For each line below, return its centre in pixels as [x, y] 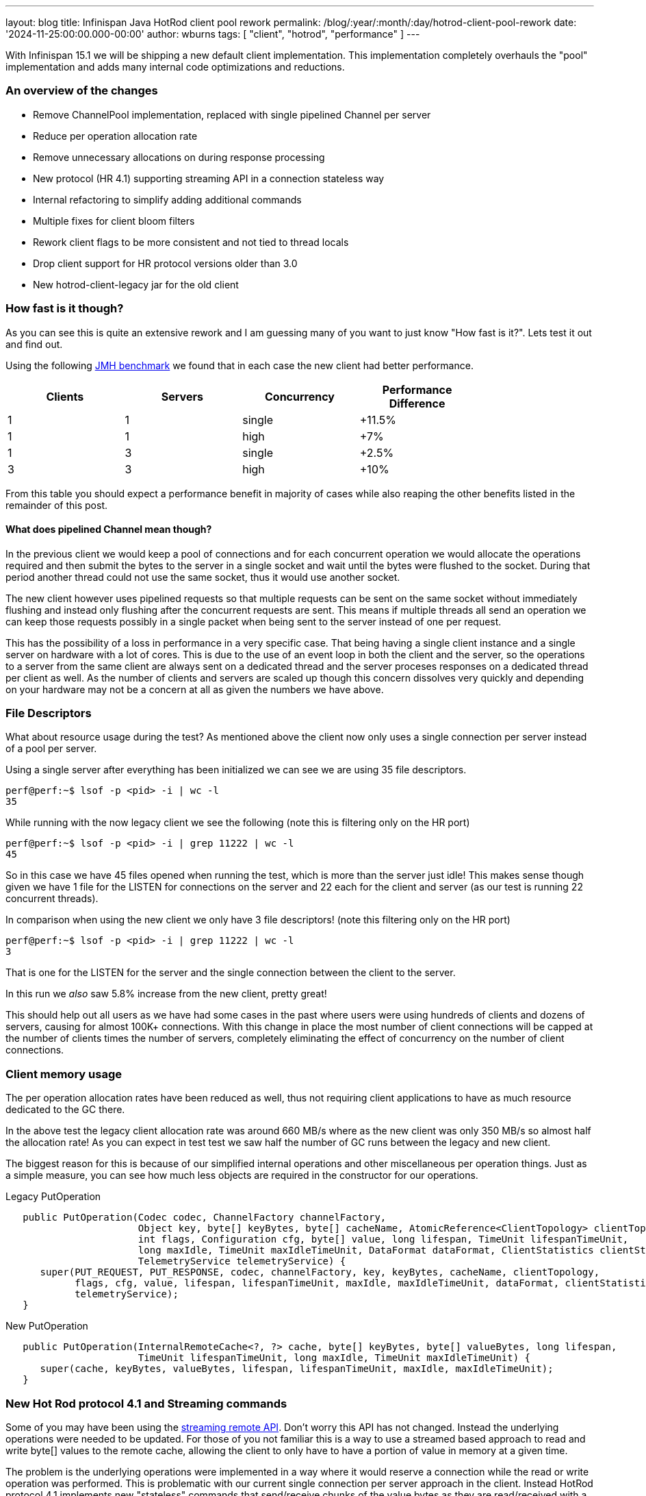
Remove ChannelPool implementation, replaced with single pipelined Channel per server [232, 114]
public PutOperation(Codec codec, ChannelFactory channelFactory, [205, 1218]
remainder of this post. [56, 505]
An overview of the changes [82, 91]
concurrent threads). [52, 899]
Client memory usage [64, 1074]
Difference [417, 403]
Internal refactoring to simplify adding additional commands [167, 199]
